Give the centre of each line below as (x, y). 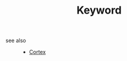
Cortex (37, 52)
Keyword (99, 10)
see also (16, 41)
